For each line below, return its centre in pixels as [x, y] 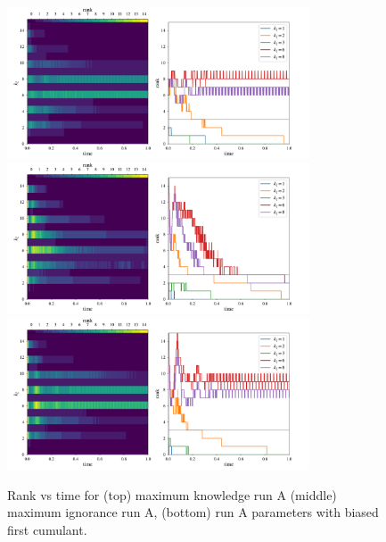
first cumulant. [47, 529]
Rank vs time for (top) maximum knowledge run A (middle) [172, 494]
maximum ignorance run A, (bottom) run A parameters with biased [193, 512]
